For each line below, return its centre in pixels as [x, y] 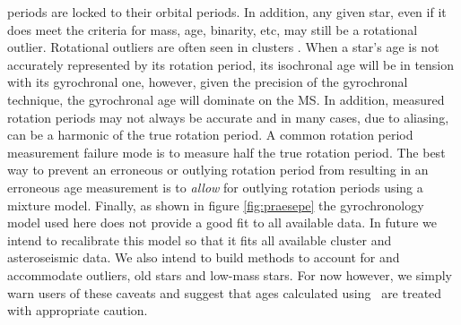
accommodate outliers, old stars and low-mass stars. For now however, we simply [230, 274]
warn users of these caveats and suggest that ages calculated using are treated [225, 292]
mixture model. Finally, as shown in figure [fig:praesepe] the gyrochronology [216, 205]
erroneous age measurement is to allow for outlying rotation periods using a [215, 187]
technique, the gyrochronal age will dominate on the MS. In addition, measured [226, 99]
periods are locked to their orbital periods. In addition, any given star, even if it [227, 12]
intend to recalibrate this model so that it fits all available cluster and [200, 239]
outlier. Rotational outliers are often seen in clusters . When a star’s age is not [223, 47]
